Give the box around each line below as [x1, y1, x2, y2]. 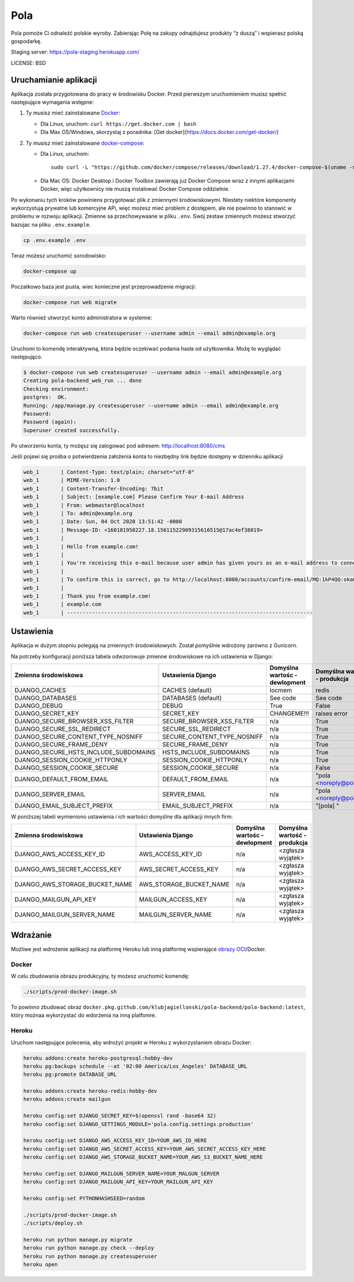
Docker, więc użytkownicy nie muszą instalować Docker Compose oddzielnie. [40, 185, 230, 193]
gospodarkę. [11, 37, 42, 44]
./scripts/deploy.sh [23, 1220, 83, 1226]
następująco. [11, 353, 42, 360]
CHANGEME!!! [269, 709, 309, 717]
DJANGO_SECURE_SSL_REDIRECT [14, 725, 111, 733]
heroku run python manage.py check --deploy [23, 1245, 155, 1251]
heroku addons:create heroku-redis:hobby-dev [23, 1088, 158, 1095]
